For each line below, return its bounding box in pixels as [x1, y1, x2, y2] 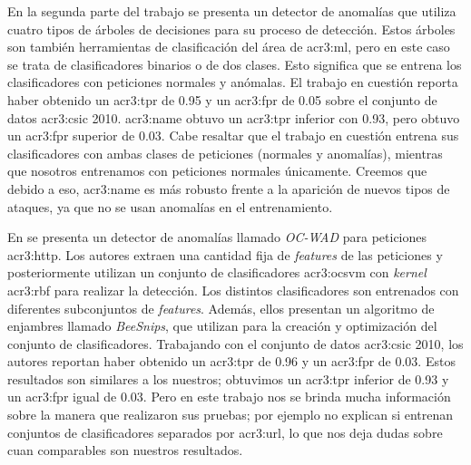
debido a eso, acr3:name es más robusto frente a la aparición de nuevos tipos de [7, 179, 450, 198]
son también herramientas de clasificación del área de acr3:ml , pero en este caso [7, 37, 450, 56]
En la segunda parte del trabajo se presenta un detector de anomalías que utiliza [7, 2, 456, 20]
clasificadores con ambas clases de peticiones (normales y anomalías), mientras [7, 143, 443, 162]
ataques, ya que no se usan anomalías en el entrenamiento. [7, 197, 333, 216]
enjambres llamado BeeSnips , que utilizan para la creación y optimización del [7, 316, 437, 335]
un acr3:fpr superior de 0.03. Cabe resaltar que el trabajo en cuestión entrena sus [7, 126, 459, 145]
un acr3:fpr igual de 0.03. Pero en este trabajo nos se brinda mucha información [7, 387, 451, 406]
